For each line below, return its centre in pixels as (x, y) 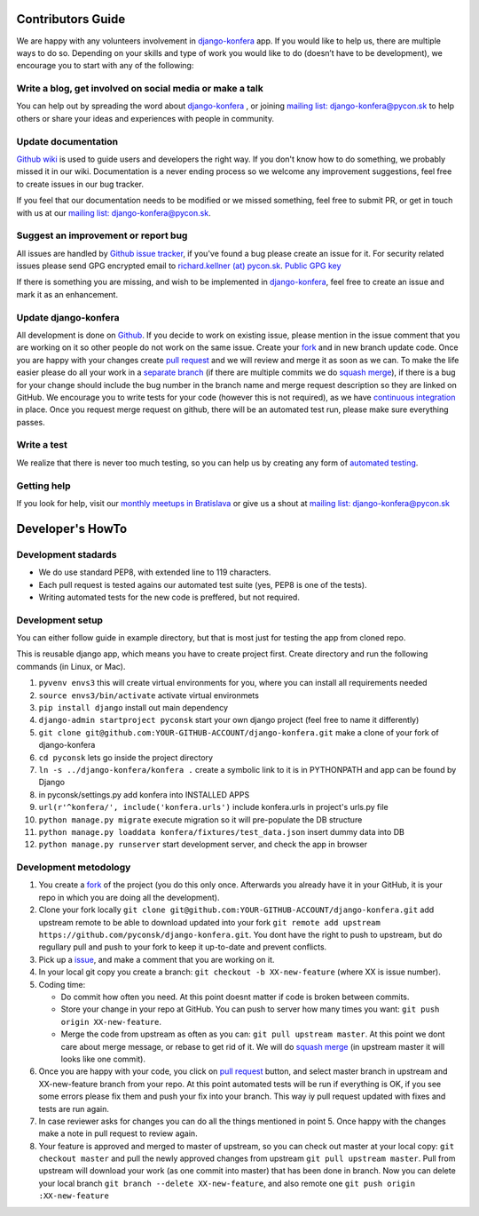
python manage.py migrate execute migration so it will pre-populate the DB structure (200, 819)
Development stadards (67, 554)
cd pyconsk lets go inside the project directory (126, 757)
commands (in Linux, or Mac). (71, 666)
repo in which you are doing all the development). (129, 897)
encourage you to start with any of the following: (105, 66)
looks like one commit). (103, 1059)
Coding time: (62, 984)
